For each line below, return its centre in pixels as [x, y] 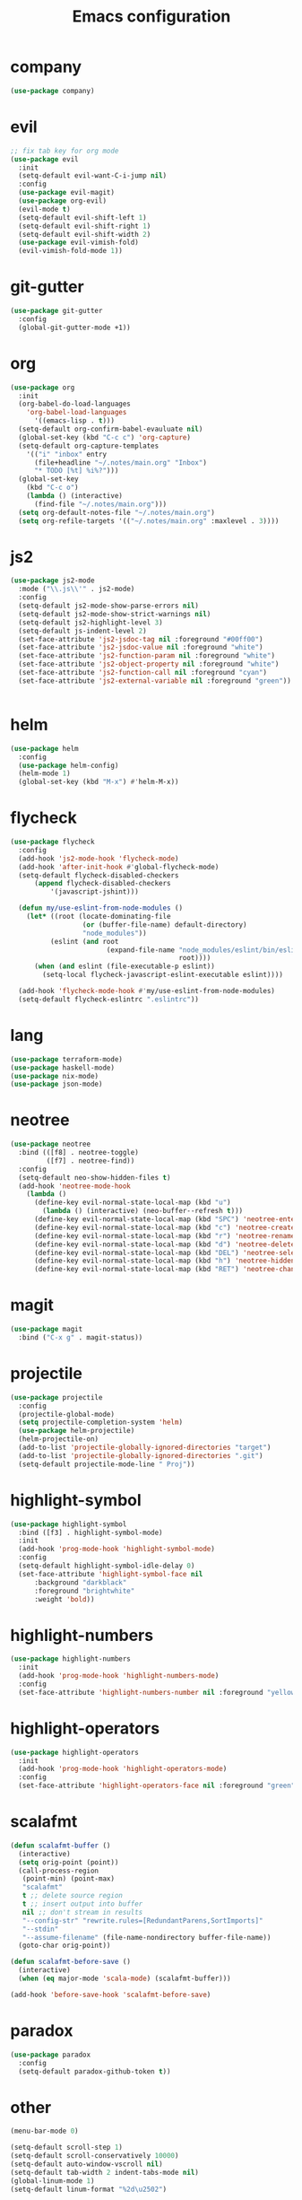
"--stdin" [40, 1929]
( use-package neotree [51, 1144]
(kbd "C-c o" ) [52, 488]
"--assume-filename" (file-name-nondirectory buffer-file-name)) [147, 1937]
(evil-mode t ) [44, 209]
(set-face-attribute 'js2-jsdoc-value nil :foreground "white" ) [141, 648]
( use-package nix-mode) [55, 1076]
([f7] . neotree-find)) [91, 1161]
